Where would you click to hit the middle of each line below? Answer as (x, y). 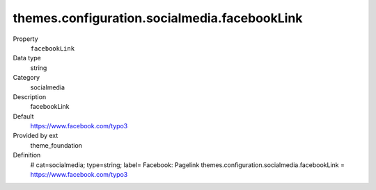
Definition (27, 155)
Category (26, 78)
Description (30, 96)
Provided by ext (36, 136)
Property (25, 39)
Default (23, 116)
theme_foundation (56, 145)
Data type (27, 58)
